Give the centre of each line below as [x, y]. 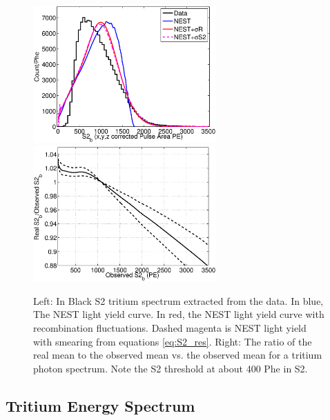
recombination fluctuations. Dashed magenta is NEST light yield [170, 327]
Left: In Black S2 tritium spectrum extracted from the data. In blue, [178, 300]
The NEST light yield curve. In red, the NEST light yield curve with [179, 314]
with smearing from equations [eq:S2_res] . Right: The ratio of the [173, 341]
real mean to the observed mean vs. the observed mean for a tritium [178, 355]
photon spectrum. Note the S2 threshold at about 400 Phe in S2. [171, 368]
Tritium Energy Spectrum [100, 405]
